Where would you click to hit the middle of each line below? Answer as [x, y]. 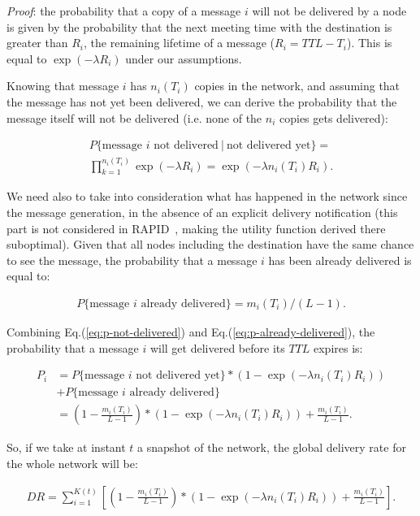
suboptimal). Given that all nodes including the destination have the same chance [210, 244]
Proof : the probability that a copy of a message [124, 11]
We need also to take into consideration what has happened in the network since [207, 196]
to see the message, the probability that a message [132, 260]
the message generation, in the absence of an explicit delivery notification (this [202, 212]
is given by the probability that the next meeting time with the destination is [199, 26]
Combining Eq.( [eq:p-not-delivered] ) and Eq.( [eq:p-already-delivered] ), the [191, 332]
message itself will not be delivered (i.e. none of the [134, 117]
